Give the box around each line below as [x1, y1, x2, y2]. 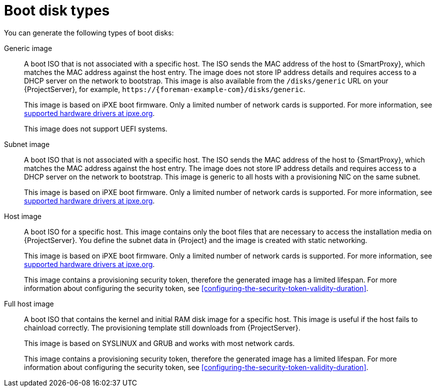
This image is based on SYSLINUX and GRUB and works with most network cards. [24, 338, 295, 347]
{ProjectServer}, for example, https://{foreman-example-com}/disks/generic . [24, 84, 305, 93]
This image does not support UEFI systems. [24, 124, 167, 133]
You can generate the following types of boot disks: [4, 28, 174, 37]
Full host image [4, 299, 54, 308]
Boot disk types [4, 2, 110, 19]
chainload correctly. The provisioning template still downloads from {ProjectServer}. [24, 323, 300, 332]
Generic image [4, 43, 52, 52]
